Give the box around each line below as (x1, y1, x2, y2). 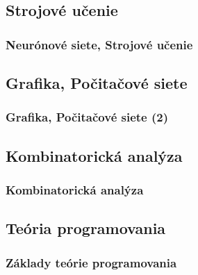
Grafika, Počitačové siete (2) (6, 108, 169, 126)
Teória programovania (6, 217, 166, 239)
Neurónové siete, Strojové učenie (6, 35, 193, 53)
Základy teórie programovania (6, 253, 177, 271)
